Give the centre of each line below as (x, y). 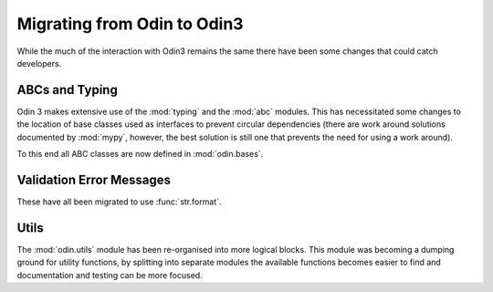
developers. (39, 63)
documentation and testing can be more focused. (110, 275)
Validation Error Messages (94, 179)
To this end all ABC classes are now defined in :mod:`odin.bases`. (140, 154)
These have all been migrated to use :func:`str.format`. (119, 202)
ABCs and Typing (67, 90)
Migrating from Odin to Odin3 (130, 24)
